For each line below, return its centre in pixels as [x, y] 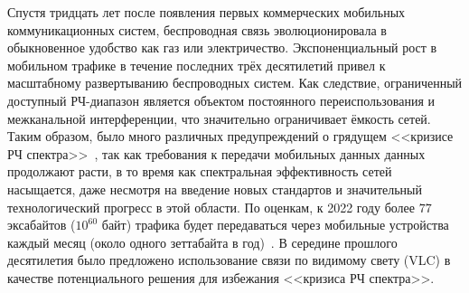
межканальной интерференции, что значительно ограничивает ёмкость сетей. [219, 118]
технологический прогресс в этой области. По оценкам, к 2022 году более [211, 207]
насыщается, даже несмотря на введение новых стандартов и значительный [215, 189]
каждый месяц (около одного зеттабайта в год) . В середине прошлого [202, 242]
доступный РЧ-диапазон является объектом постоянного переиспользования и [221, 100]
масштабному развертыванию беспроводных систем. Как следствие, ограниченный [235, 83]
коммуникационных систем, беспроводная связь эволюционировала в [197, 29]
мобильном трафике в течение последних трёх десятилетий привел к [197, 65]
